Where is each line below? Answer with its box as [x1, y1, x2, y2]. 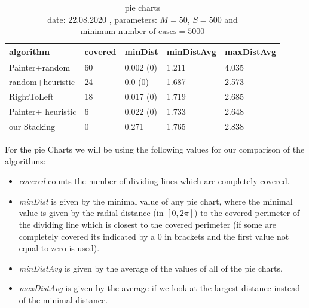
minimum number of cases [80, 28, 177, 36]
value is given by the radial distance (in [19, 206, 164, 219]
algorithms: [5, 154, 46, 167]
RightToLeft [9, 90, 54, 103]
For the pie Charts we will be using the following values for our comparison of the [5, 143, 305, 155]
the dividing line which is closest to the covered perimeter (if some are [19, 218, 276, 231]
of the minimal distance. [19, 294, 108, 306]
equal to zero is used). [19, 242, 100, 254]
